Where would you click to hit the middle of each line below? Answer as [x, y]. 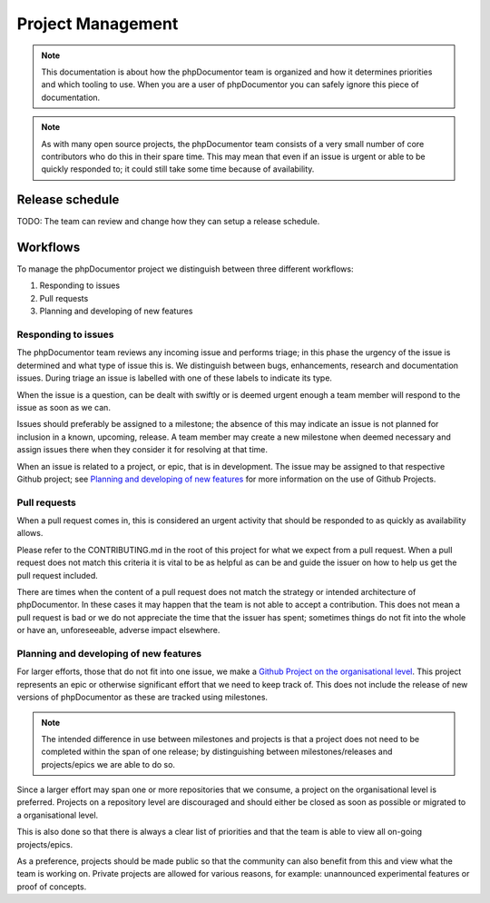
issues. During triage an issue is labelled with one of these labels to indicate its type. [175, 378]
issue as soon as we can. [64, 407]
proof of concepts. [52, 887]
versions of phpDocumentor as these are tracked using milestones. [142, 697]
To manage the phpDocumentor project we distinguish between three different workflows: [185, 269]
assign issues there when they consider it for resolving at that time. [142, 450]
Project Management [98, 24]
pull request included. [58, 575]
